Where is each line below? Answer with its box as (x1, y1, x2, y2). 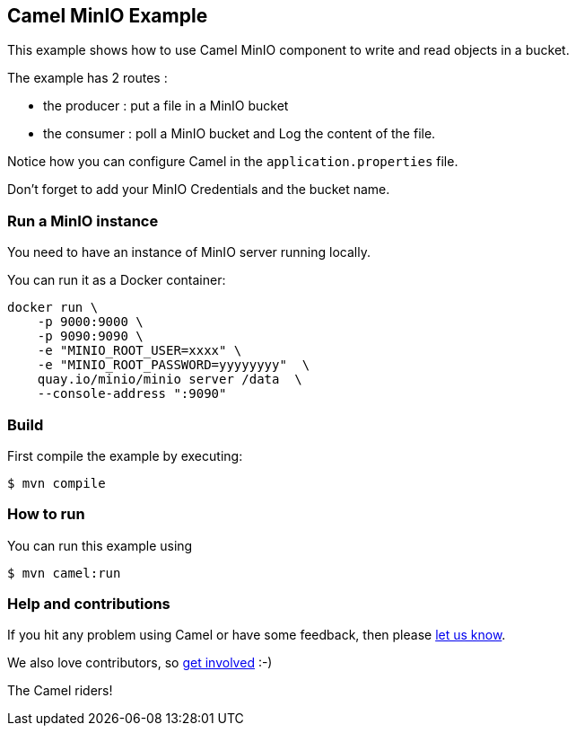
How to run (7, 505, 85, 524)
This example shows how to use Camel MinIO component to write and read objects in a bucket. (7, 42, 570, 58)
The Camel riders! (7, 683, 113, 699)
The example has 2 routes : (7, 70, 168, 86)
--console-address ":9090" (37, 386, 227, 402)
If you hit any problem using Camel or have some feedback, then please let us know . (7, 627, 506, 643)
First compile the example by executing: (7, 447, 243, 464)
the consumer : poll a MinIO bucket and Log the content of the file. (43, 126, 436, 142)
